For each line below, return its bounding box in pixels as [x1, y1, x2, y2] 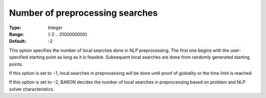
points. [9, 61, 23, 67]
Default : [9, 38, 27, 44]
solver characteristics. [9, 86, 54, 92]
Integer [48, 25, 63, 31]
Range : [9, 31, 24, 37]
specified [9, 54, 28, 60]
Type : [9, 25, 22, 31]
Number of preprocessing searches [9, 7, 158, 18]
